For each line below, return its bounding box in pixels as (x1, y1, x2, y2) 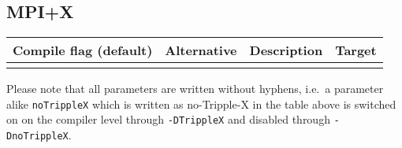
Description (249, 41, 323, 60)
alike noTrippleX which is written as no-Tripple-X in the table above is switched (6, 95, 396, 112)
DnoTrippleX (6, 131, 69, 142)
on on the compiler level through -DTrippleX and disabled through (6, 111, 330, 128)
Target (335, 41, 377, 60)
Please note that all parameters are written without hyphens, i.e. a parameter (6, 80, 384, 97)
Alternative (165, 41, 237, 60)
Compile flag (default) (13, 41, 153, 60)
